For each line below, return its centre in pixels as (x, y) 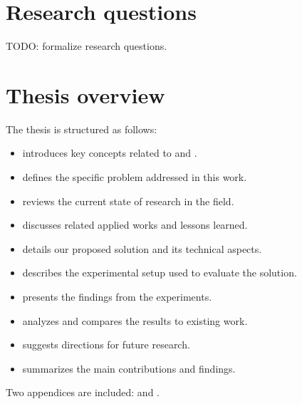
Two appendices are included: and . (83, 392)
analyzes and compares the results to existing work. (135, 320)
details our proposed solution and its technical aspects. (142, 248)
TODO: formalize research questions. (87, 46)
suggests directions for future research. (106, 345)
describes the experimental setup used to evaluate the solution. (160, 273)
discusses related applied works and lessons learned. (135, 225)
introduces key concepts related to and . (110, 153)
